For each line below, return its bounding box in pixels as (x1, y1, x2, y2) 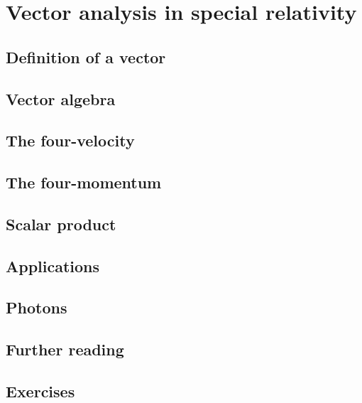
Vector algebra (6, 87, 116, 109)
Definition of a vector (6, 45, 166, 68)
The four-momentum (6, 171, 162, 193)
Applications (6, 254, 100, 276)
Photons (6, 296, 67, 318)
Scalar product (6, 213, 116, 235)
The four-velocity (6, 129, 135, 151)
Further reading (6, 338, 124, 360)
